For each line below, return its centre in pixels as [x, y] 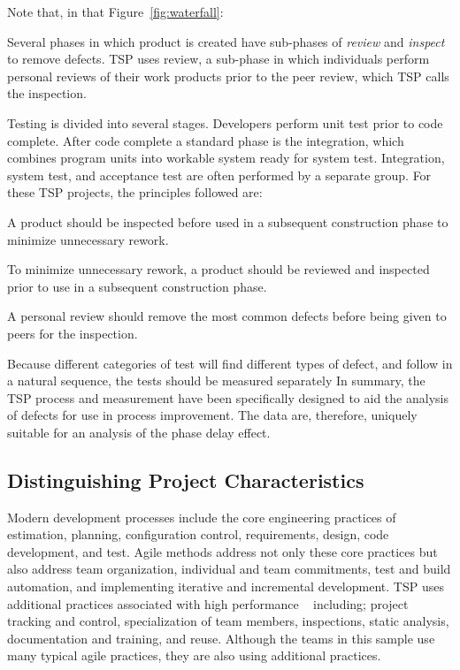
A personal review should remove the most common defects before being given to [227, 316]
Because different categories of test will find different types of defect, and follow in [230, 363]
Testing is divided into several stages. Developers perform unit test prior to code [225, 122]
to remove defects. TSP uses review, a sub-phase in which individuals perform [218, 59]
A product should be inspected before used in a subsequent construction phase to [228, 221]
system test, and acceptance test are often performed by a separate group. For [219, 175]
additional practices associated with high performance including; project [208, 603]
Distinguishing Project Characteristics [186, 480]
